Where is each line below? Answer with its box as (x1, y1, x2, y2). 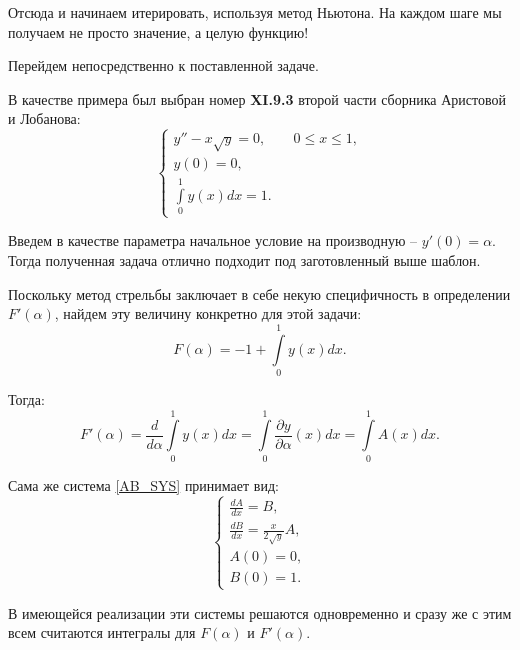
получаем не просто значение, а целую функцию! (8, 21, 309, 42)
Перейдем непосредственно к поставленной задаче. (8, 55, 319, 76)
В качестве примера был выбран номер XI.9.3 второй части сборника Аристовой (8, 88, 506, 109)
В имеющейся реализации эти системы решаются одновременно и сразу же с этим (8, 602, 512, 623)
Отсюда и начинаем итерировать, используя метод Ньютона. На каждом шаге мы (8, 2, 502, 22)
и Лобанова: (8, 108, 81, 129)
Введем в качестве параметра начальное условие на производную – (8, 230, 418, 251)
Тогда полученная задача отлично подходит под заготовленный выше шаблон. (8, 250, 481, 271)
